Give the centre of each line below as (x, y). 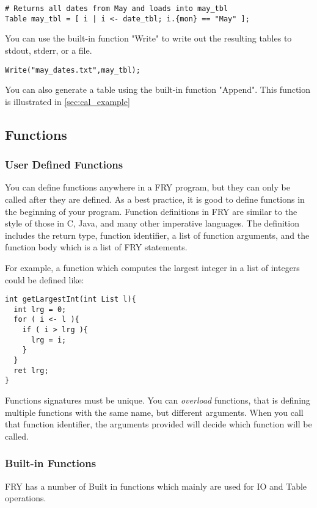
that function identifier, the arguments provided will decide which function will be (158, 424)
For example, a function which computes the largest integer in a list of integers (152, 267)
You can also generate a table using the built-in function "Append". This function (158, 89)
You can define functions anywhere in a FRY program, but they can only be (148, 187)
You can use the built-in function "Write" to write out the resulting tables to (148, 38)
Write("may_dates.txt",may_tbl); (73, 70)
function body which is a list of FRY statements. (96, 247)
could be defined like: (45, 279)
